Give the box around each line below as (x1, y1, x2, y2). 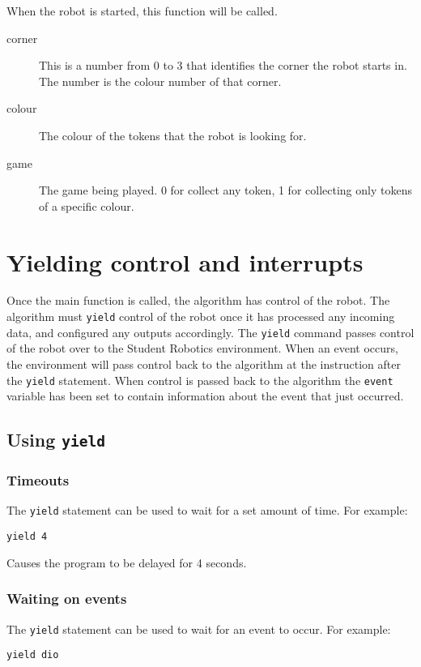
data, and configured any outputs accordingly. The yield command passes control (6, 323, 415, 340)
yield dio (6, 649, 59, 661)
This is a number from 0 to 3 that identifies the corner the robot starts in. (39, 57, 407, 74)
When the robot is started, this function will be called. (6, 2, 278, 19)
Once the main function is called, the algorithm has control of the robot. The (6, 292, 390, 309)
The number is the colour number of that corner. (39, 72, 282, 89)
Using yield (6, 427, 106, 452)
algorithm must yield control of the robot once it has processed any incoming (6, 308, 395, 325)
